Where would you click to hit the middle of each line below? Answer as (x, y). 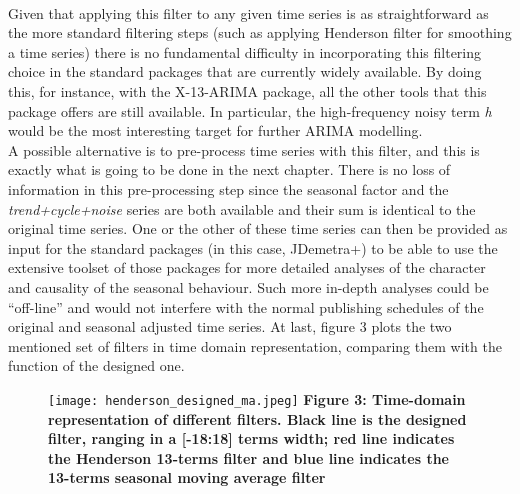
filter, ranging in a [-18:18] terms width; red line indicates (251, 438)
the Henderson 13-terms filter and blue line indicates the (248, 457)
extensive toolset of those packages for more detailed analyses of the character (247, 267)
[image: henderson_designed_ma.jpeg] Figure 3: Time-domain (257, 398)
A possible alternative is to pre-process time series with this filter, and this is (244, 149)
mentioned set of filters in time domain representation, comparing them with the (255, 345)
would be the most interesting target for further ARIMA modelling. (215, 130)
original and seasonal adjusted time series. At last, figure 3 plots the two (230, 326)
